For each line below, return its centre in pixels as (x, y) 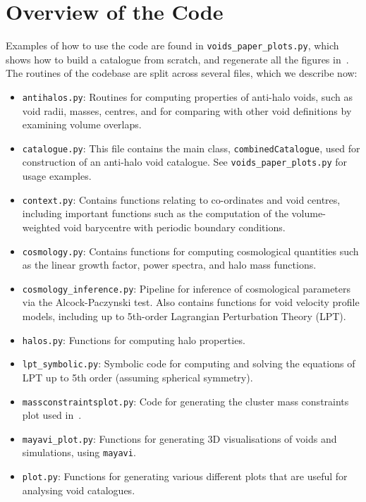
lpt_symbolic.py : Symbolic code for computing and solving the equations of (189, 363)
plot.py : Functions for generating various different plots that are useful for (185, 476)
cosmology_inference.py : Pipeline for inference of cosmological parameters (187, 288)
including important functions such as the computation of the (155, 213)
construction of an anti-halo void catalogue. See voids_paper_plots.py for (185, 162)
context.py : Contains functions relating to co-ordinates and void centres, (181, 199)
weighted (41, 227)
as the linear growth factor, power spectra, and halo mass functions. (169, 265)
